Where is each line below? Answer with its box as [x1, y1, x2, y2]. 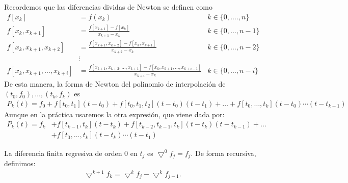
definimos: [4, 158, 36, 168]
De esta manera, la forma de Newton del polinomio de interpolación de [4, 78, 226, 89]
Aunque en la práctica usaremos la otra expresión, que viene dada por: [4, 109, 225, 119]
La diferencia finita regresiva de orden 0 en [4, 147, 138, 158]
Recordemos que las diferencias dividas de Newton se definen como [4, 2, 212, 12]
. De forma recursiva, [191, 147, 256, 158]
